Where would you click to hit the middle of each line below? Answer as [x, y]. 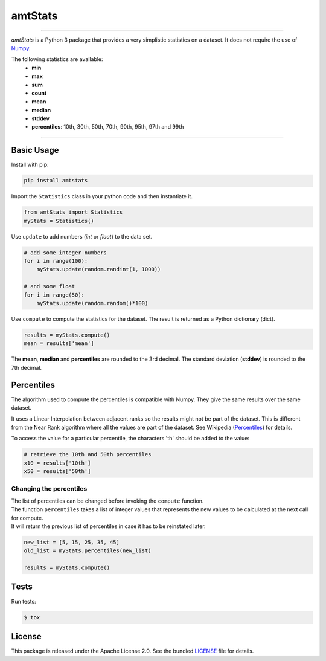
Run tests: [24, 601]
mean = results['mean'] [59, 343]
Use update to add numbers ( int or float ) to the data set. [82, 236]
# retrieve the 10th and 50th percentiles [88, 454]
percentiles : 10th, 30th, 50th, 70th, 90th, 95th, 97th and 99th [108, 127]
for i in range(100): [56, 261]
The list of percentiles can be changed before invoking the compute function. [107, 501]
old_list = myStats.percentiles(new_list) [88, 551]
